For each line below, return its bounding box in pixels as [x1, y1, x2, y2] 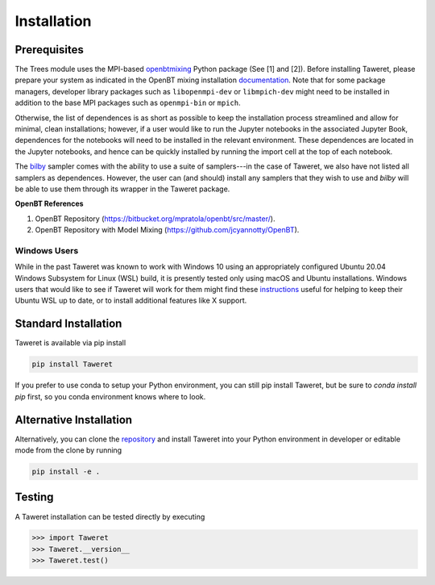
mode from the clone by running [14, 445, 122, 455]
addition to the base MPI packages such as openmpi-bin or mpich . [14, 98, 241, 108]
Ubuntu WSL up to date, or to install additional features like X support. [14, 295, 247, 306]
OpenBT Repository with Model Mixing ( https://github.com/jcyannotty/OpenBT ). [35, 225, 300, 235]
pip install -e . [31, 467, 101, 476]
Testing [14, 491, 54, 504]
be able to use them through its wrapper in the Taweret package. [14, 184, 230, 194]
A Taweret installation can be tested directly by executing [14, 512, 205, 521]
